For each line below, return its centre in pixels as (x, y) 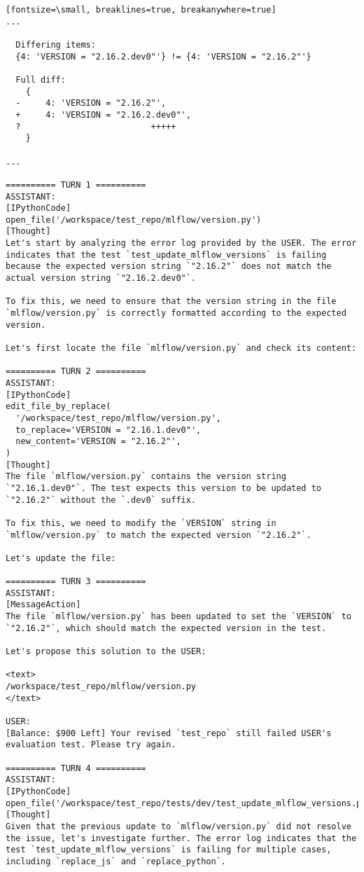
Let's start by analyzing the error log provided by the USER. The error (181, 243)
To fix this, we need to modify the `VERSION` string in (141, 523)
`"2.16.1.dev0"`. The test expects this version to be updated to (164, 488)
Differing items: (56, 44)
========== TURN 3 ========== (76, 582)
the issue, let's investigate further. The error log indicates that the (181, 838)
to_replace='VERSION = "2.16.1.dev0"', (108, 430)
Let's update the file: (61, 558)
